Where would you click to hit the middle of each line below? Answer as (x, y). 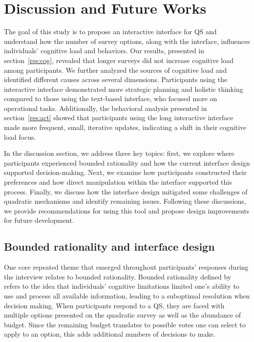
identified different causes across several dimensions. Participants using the (116, 79)
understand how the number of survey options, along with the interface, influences (127, 41)
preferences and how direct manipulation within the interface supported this (118, 182)
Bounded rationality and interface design (109, 246)
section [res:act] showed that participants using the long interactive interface (119, 118)
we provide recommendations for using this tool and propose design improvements (127, 210)
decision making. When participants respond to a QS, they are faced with (114, 305)
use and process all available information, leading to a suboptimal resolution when (127, 295)
